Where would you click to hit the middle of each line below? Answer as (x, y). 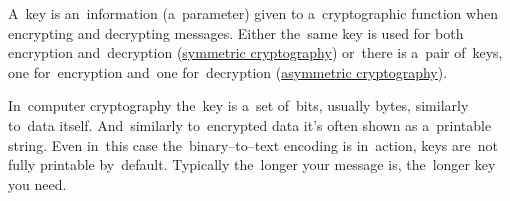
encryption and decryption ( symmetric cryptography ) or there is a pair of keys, (255, 52)
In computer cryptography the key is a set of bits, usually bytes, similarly (238, 105)
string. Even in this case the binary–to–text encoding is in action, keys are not (253, 144)
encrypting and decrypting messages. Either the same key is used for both (236, 32)
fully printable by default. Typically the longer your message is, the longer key (252, 164)
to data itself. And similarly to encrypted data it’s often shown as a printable (250, 124)
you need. (37, 183)
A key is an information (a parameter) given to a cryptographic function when (253, 13)
